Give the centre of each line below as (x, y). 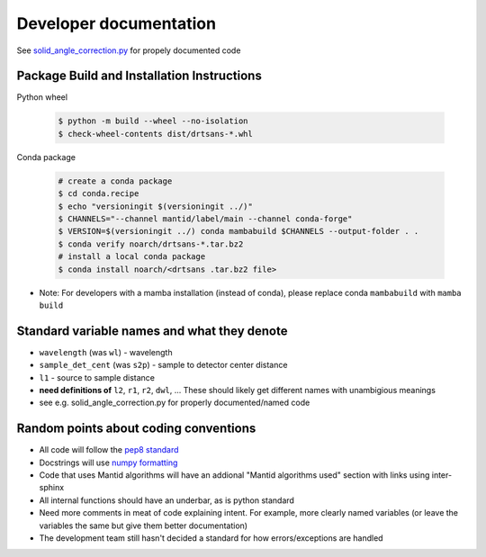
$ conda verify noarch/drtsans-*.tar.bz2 (151, 244)
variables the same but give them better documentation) (143, 526)
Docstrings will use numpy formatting (108, 463)
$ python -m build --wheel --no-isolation (153, 121)
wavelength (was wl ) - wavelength (106, 352)
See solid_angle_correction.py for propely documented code (129, 50)
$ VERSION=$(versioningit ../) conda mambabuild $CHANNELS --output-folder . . (238, 231)
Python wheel (42, 97)
